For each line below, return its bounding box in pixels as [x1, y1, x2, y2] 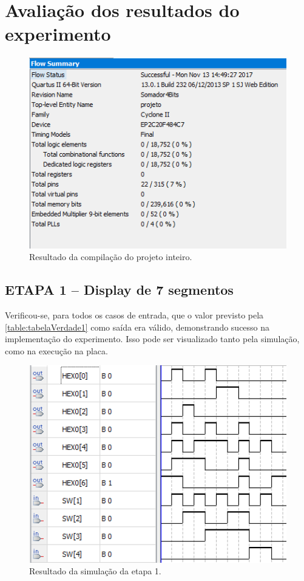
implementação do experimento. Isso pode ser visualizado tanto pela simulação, [5, 332, 300, 345]
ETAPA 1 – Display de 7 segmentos [5, 280, 234, 299]
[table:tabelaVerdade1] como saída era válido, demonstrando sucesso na [5, 320, 270, 333]
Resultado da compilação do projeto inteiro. [29, 250, 192, 263]
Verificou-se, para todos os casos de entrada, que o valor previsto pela [5, 309, 264, 321]
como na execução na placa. [5, 344, 108, 357]
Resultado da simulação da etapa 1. [29, 565, 161, 577]
